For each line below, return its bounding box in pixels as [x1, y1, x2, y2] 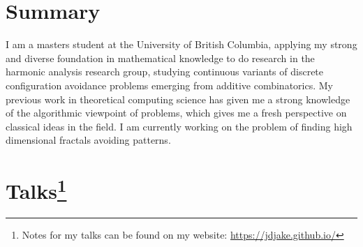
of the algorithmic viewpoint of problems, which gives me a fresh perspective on [6, 105, 347, 120]
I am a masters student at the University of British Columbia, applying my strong [6, 37, 357, 52]
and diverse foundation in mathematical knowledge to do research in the [6, 50, 315, 65]
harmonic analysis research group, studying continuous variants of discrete [6, 64, 324, 79]
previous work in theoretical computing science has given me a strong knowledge [6, 91, 350, 106]
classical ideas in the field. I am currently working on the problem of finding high [6, 119, 353, 133]
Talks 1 [6, 174, 67, 205]
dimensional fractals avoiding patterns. [6, 133, 171, 147]
